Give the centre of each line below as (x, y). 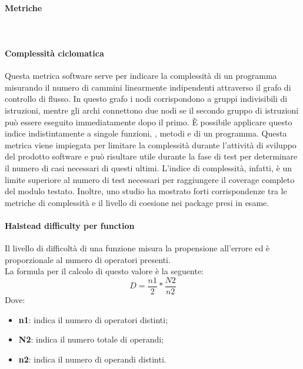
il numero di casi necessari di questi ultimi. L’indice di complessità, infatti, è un (149, 167)
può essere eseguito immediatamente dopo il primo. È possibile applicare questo (149, 122)
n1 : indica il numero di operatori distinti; (93, 319)
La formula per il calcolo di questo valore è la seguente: (104, 271)
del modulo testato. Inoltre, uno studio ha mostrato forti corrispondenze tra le (146, 191)
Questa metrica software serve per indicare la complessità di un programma (141, 76)
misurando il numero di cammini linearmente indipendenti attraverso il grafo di (148, 87)
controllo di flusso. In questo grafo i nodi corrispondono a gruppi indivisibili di (146, 99)
